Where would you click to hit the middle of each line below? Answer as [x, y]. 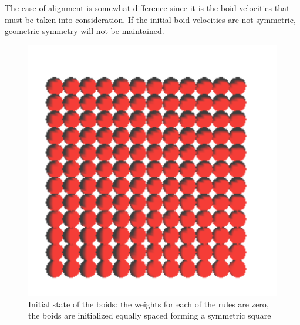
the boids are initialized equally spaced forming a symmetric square [150, 315]
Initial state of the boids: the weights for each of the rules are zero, [149, 304]
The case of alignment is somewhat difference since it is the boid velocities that [147, 8]
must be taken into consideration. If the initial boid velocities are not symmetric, [150, 19]
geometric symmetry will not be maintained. [85, 31]
